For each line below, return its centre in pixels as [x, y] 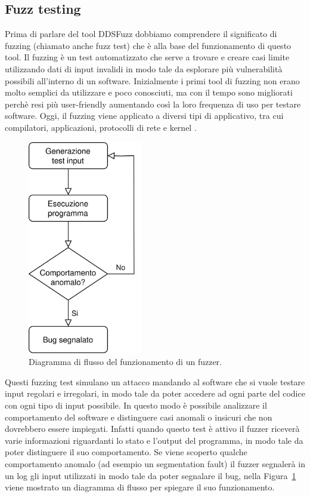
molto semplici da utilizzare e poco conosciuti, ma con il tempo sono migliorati [149, 92]
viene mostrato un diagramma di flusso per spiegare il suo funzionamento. [140, 487]
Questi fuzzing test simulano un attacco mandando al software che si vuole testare [155, 381]
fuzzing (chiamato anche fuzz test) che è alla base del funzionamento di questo [148, 45]
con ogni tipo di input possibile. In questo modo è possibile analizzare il [136, 405]
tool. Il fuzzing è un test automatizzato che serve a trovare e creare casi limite [147, 57]
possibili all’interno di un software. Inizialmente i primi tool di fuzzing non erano [152, 80]
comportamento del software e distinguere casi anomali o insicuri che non [139, 417]
